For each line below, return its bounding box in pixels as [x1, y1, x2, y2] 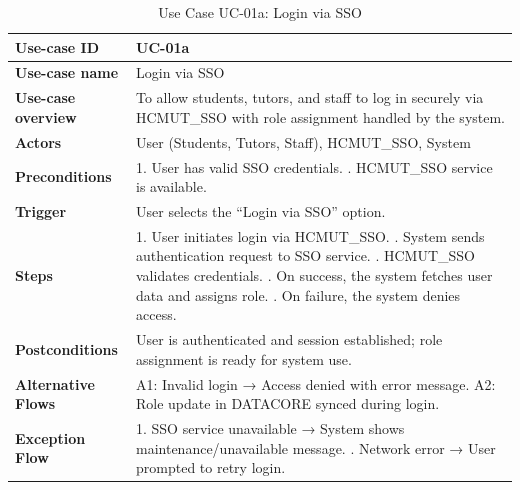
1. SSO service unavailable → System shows [136, 417, 405, 438]
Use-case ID [15, 36, 100, 57]
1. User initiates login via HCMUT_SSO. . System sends [136, 225, 485, 246]
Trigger [15, 201, 67, 221]
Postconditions [15, 338, 118, 359]
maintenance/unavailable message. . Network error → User [136, 437, 496, 458]
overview [15, 106, 77, 127]
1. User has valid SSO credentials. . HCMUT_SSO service [136, 156, 493, 177]
